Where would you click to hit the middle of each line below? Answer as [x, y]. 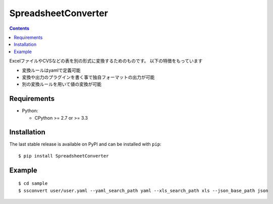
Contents [19, 28]
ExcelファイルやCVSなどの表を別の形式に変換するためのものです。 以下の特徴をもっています [106, 61]
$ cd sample [33, 184]
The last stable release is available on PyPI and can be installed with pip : [85, 144]
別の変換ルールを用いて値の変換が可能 [62, 84]
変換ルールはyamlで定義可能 [51, 70]
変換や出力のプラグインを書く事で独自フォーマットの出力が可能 [88, 77]
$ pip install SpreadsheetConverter [64, 156]
